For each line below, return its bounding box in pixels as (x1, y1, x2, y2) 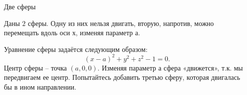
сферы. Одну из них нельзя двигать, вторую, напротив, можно (27, 18, 214, 28)
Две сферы (4, 1, 36, 11)
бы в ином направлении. (4, 82, 76, 92)
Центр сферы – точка (4, 62, 67, 72)
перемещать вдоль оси (4, 27, 70, 38)
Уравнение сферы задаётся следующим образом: (4, 44, 148, 54)
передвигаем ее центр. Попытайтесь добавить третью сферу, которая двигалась (4, 72, 240, 82)
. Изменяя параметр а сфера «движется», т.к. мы (97, 62, 243, 72)
